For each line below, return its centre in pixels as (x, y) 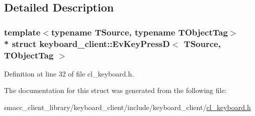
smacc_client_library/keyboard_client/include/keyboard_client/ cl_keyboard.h (127, 107)
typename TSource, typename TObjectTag (139, 32)
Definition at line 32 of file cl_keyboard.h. (69, 73)
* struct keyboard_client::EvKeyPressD (87, 43)
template (22, 32)
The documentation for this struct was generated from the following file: (115, 90)
